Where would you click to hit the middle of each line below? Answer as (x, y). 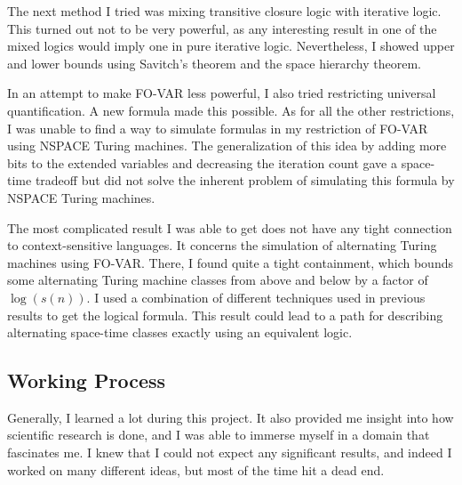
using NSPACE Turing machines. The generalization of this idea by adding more (227, 145)
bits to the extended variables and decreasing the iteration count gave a (202, 162)
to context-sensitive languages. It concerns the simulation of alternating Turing (222, 245)
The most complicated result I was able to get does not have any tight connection (230, 227)
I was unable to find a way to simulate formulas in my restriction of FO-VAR (218, 128)
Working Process (87, 380)
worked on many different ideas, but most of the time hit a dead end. (196, 469)
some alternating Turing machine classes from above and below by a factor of (218, 280)
